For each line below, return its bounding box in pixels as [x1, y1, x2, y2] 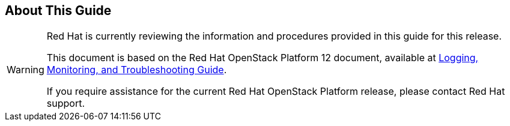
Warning [7, 64, 44, 76]
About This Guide [5, 3, 112, 18]
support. [46, 97, 85, 110]
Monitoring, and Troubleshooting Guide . [46, 64, 227, 76]
